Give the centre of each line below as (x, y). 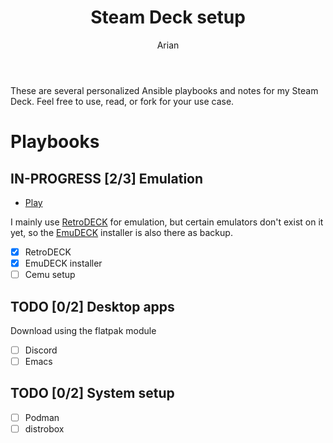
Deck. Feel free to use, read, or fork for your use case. (122, 101)
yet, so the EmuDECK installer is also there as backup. (121, 232)
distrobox (44, 428)
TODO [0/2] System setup (92, 393)
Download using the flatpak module (83, 330)
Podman (42, 417)
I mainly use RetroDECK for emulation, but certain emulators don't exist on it (167, 222)
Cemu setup (50, 275)
